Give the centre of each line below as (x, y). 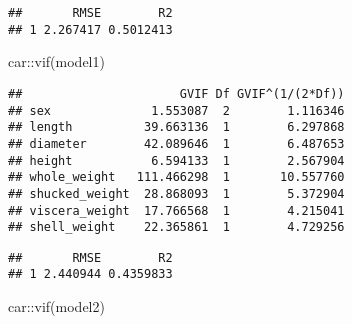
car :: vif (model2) (56, 306)
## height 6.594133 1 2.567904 (176, 160)
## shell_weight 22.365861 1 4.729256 (176, 227)
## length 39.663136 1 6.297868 (176, 127)
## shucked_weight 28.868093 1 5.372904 (176, 193)
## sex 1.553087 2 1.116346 (176, 110)
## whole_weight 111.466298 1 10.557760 (176, 177)
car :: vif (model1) (56, 61)
